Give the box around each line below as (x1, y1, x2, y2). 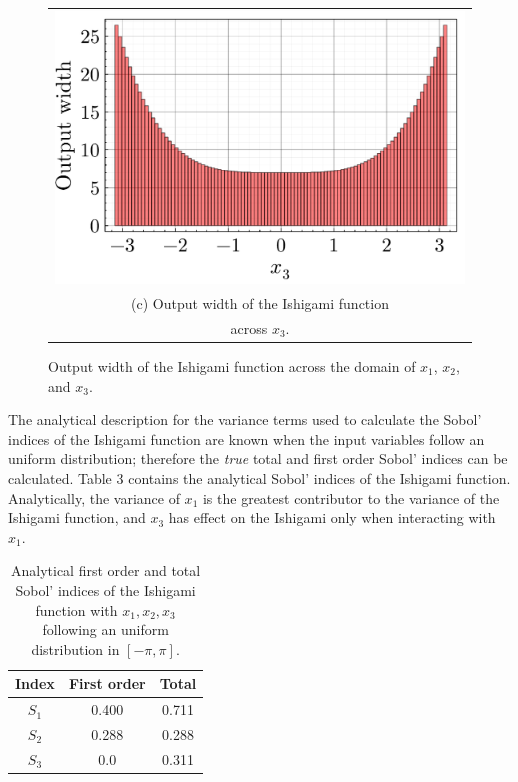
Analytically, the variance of (8, 487, 180, 508)
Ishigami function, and (8, 507, 146, 528)
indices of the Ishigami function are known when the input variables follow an (8, 428, 485, 449)
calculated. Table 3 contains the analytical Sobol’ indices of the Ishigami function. (8, 467, 511, 488)
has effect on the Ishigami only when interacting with (168, 507, 496, 528)
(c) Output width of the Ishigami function (131, 293, 389, 314)
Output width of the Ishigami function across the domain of (48, 355, 416, 376)
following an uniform (42, 619, 169, 640)
